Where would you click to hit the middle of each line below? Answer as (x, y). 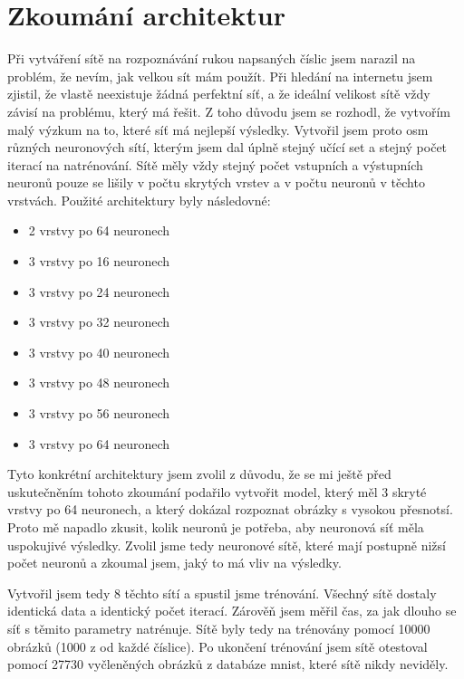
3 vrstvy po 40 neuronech (99, 352)
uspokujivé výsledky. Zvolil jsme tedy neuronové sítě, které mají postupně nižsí (227, 545)
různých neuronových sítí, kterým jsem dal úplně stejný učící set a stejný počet (227, 147)
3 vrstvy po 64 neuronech (99, 443)
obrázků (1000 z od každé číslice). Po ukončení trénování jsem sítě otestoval (217, 646)
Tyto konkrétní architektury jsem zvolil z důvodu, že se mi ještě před (199, 474)
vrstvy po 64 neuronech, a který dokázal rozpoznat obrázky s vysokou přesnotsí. (230, 509)
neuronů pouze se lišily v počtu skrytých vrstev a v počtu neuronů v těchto (216, 182)
